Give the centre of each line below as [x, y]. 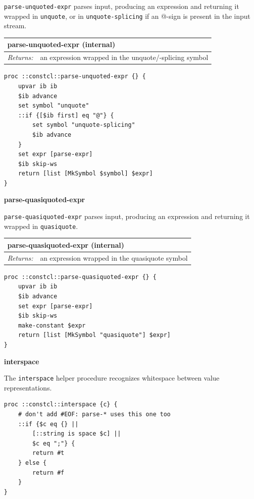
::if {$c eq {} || [48, 424]
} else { [32, 463]
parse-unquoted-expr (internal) [61, 44]
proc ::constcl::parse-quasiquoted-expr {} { [80, 277]
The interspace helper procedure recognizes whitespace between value [112, 378]
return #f [48, 472]
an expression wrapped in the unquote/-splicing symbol [124, 57]
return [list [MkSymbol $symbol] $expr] [85, 174]
